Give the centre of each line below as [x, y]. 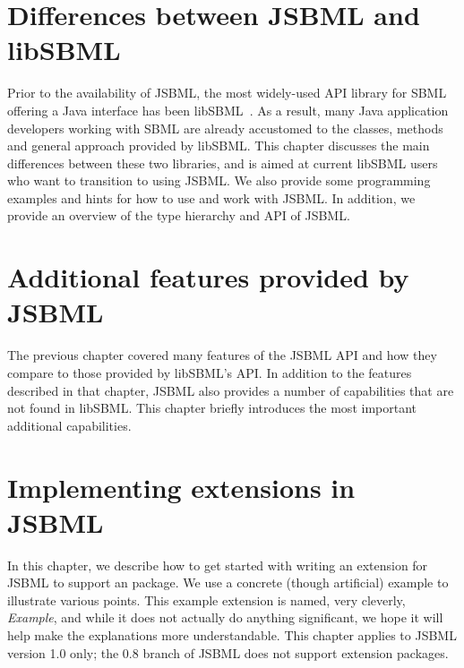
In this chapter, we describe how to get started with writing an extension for [218, 565]
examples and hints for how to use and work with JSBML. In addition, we [211, 197]
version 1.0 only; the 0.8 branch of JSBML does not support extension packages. [228, 652]
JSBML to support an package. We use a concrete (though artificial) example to [228, 582]
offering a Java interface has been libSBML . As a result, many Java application [228, 110]
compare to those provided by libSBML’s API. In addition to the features [210, 372]
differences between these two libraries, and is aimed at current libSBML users [223, 163]
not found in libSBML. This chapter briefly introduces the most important [212, 408]
